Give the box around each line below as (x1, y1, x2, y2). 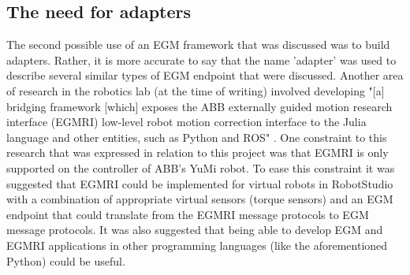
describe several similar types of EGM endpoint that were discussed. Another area (6, 67, 404, 84)
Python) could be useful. (6, 252, 125, 269)
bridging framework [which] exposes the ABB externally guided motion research (6, 98, 393, 114)
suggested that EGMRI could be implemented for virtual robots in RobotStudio (6, 175, 393, 191)
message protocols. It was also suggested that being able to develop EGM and (6, 221, 383, 238)
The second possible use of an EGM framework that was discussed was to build (6, 36, 390, 53)
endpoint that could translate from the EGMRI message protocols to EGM (6, 206, 369, 222)
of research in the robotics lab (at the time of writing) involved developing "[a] (6, 82, 385, 98)
